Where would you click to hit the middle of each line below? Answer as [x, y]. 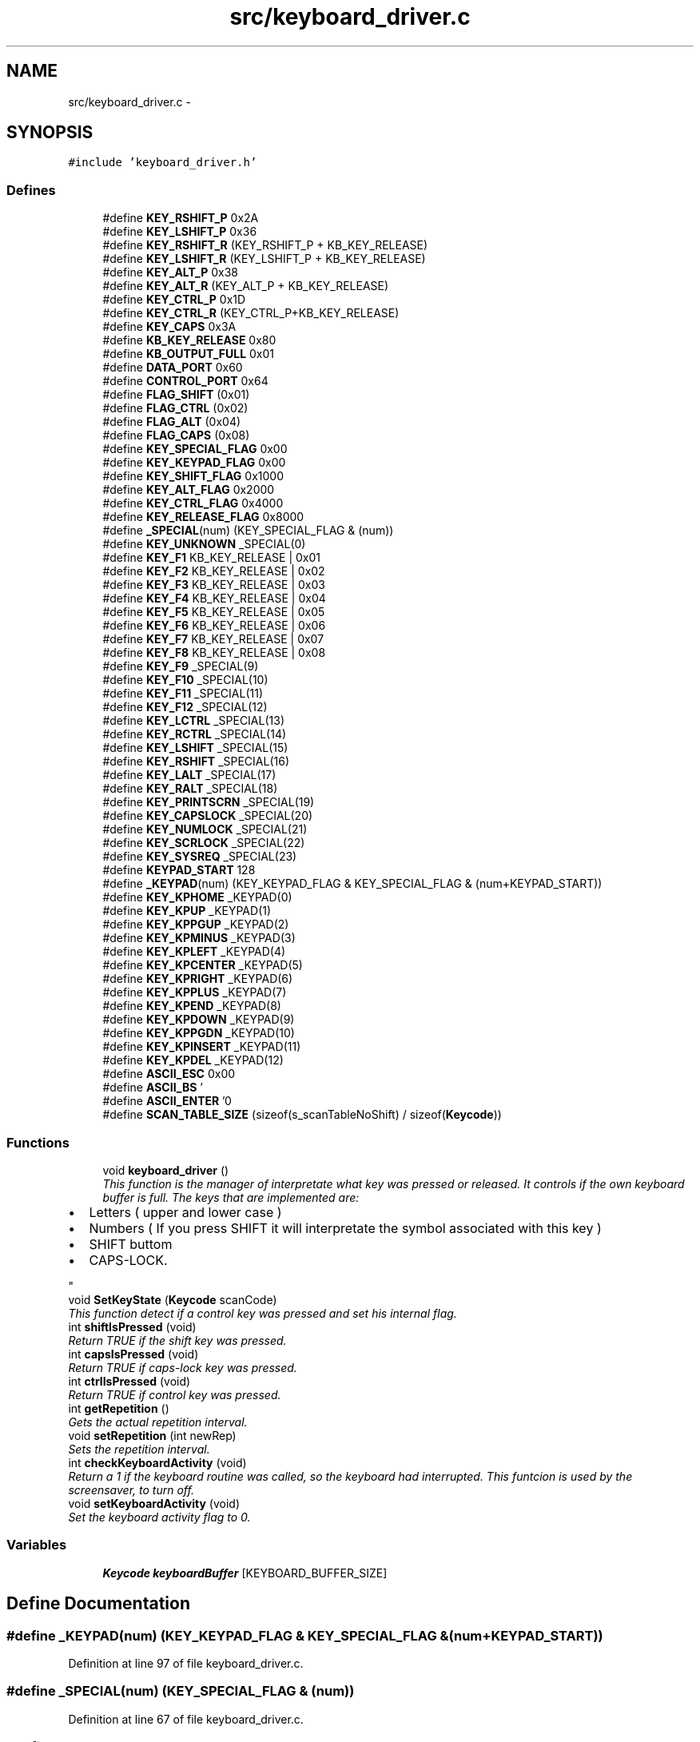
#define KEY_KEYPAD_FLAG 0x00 [194, 463]
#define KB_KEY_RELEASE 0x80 [189, 340]
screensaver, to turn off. [131, 1489]
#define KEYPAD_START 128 [179, 870]
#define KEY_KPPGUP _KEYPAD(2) [196, 925]
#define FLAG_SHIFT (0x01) [176, 395]
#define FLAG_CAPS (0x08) [176, 435]
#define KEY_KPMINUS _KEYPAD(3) [199, 938]
